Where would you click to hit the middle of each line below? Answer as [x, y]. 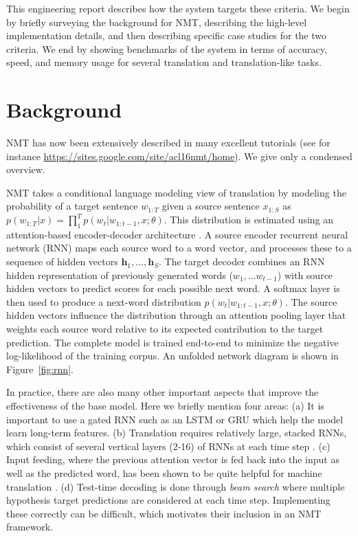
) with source [305, 275]
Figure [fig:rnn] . [40, 369]
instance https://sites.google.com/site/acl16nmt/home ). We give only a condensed [179, 156]
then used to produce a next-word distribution [104, 301]
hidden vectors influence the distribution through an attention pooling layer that [176, 315]
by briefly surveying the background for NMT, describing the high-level [157, 22]
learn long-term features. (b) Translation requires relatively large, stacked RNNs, [177, 433]
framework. [30, 527]
